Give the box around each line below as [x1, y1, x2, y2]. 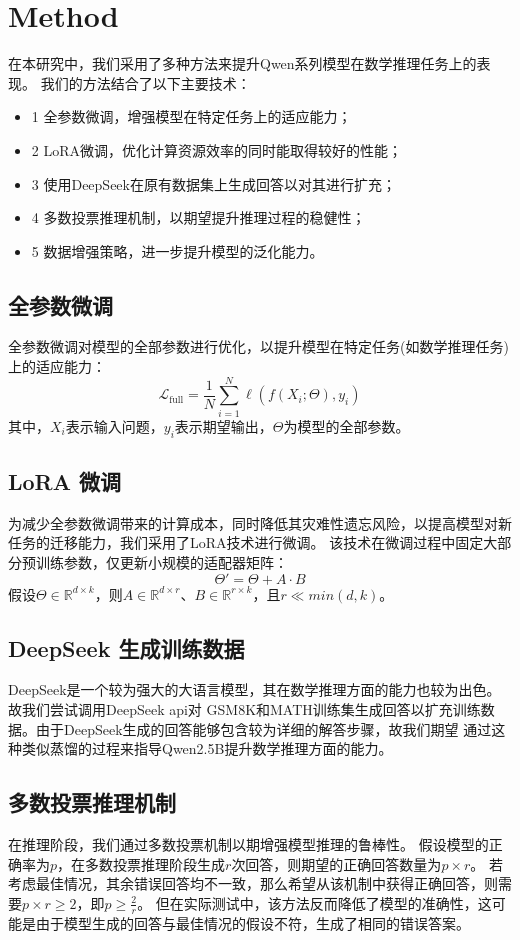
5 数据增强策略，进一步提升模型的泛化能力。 [31, 240, 324, 261]
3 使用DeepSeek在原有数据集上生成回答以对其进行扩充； [31, 173, 396, 194]
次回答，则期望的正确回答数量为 [231, 853, 442, 874]
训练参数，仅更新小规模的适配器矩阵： [35, 551, 288, 572]
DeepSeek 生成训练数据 [8, 632, 245, 663]
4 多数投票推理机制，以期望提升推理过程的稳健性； [31, 207, 366, 228]
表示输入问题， [65, 415, 164, 436]
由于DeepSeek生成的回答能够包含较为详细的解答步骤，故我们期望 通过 [35, 718, 492, 739]
